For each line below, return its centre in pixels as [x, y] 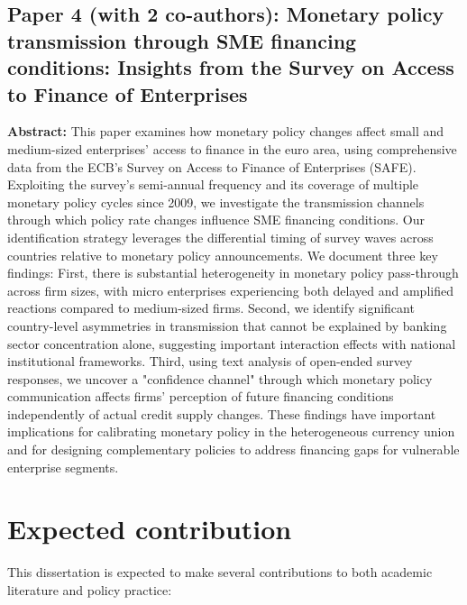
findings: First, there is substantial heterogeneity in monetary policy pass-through [233, 273]
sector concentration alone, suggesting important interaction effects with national [232, 343]
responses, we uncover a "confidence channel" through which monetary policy [220, 378]
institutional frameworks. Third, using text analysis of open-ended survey [210, 361]
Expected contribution [150, 529]
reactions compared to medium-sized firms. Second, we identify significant [211, 308]
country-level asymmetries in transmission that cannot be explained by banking [227, 325]
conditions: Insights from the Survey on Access [231, 67]
